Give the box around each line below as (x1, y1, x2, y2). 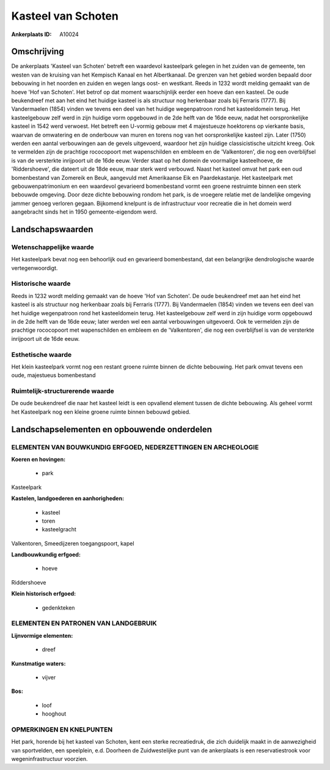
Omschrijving (11, 47, 64, 57)
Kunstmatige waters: (11, 660, 66, 667)
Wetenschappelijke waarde (11, 242, 94, 251)
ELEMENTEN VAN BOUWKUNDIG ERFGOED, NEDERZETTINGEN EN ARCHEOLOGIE (11, 443, 259, 451)
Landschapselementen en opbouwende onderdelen (11, 424, 212, 435)
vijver (42, 673, 56, 681)
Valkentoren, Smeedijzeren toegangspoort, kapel (11, 539, 134, 547)
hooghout (42, 710, 67, 717)
